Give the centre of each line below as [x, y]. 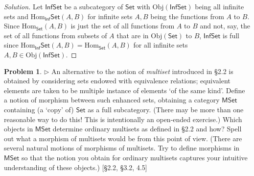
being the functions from [187, 16]
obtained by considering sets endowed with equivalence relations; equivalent [117, 81]
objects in [19, 129]
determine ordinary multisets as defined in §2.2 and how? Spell [147, 129]
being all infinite [219, 6]
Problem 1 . [23, 71]
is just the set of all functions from [123, 26]
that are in [133, 35]
